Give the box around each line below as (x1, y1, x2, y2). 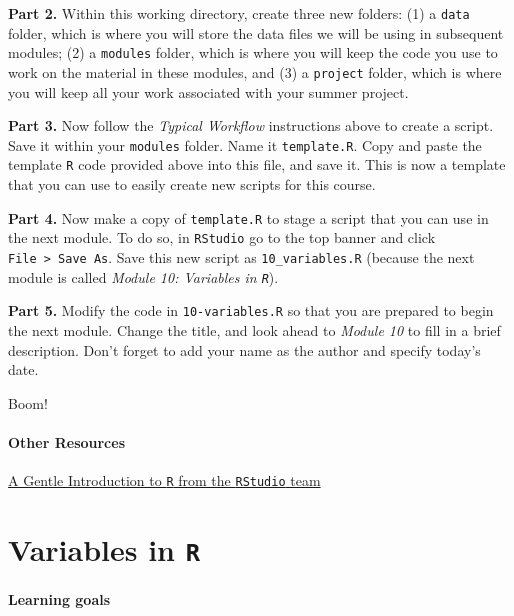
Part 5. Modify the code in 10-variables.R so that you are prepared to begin (8, 300, 494, 321)
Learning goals (8, 588, 111, 609)
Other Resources (8, 431, 126, 452)
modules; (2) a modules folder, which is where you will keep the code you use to (8, 42, 498, 63)
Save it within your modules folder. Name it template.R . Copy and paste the (8, 134, 482, 155)
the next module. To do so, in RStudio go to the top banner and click (8, 227, 436, 248)
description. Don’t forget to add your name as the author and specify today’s (8, 339, 481, 360)
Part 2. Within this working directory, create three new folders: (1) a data (8, 3, 470, 23)
